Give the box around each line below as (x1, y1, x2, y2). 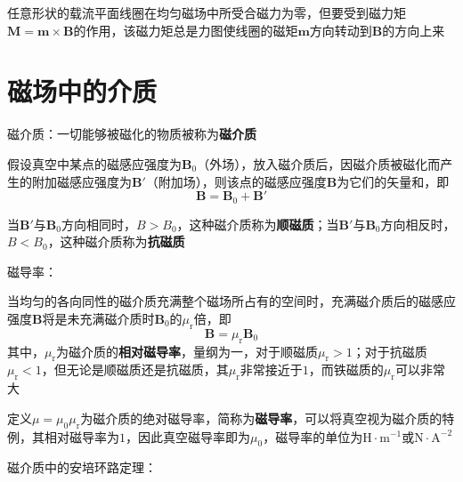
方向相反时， (380, 214, 456, 233)
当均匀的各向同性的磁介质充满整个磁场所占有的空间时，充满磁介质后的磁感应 (7, 292, 456, 310)
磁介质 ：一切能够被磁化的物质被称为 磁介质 (7, 125, 256, 143)
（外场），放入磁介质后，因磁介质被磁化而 (197, 154, 441, 173)
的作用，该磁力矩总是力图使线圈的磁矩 (73, 20, 298, 39)
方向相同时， (61, 214, 136, 233)
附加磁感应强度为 (31, 172, 132, 190)
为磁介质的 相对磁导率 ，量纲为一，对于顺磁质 (56, 341, 319, 360)
